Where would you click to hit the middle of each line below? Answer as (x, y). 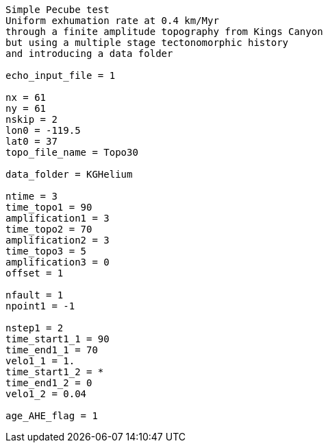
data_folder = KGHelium (69, 174)
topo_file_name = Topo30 (72, 152)
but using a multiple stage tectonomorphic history (147, 43)
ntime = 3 (31, 196)
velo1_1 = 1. (40, 361)
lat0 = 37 (31, 141)
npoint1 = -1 (40, 306)
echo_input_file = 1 (61, 75)
